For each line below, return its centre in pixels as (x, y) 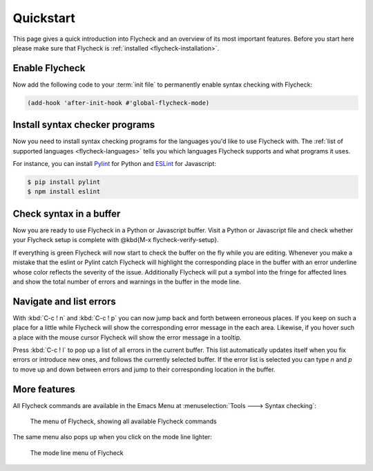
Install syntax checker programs (84, 125)
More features (44, 389)
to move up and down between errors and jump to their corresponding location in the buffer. (144, 369)
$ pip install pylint (64, 182)
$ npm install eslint (64, 192)
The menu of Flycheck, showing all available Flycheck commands (123, 421)
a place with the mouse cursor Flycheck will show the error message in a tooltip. (127, 337)
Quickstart (44, 18)
